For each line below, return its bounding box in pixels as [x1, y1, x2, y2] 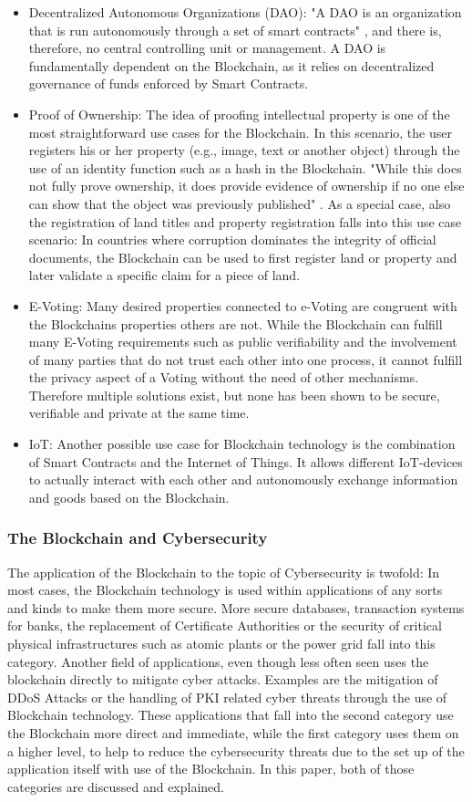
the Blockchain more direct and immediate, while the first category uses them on [7, 724, 459, 742]
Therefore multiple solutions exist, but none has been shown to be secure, [28, 385, 440, 404]
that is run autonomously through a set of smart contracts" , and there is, [28, 20, 442, 39]
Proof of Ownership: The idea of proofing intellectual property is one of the [28, 104, 450, 123]
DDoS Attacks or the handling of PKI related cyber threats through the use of [7, 687, 447, 706]
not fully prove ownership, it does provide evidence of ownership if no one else [28, 176, 465, 195]
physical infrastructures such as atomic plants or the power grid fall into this [7, 634, 436, 653]
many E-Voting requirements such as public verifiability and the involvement [28, 332, 457, 351]
